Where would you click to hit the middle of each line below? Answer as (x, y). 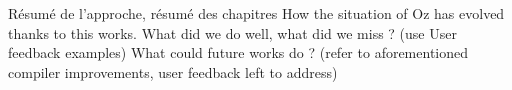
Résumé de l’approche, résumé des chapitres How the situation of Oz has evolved (256, 13)
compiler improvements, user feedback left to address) (173, 71)
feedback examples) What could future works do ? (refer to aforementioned (238, 52)
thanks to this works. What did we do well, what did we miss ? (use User (232, 32)
